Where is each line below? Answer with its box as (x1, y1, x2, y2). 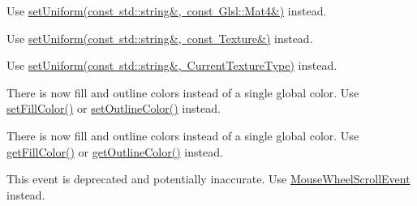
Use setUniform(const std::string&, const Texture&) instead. (6, 29, 313, 46)
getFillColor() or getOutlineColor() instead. (6, 143, 223, 160)
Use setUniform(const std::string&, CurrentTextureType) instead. (6, 57, 337, 74)
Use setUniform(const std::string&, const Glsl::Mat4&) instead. (6, 2, 327, 19)
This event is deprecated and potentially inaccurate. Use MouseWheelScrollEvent (6, 170, 411, 187)
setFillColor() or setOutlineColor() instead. (6, 100, 221, 117)
